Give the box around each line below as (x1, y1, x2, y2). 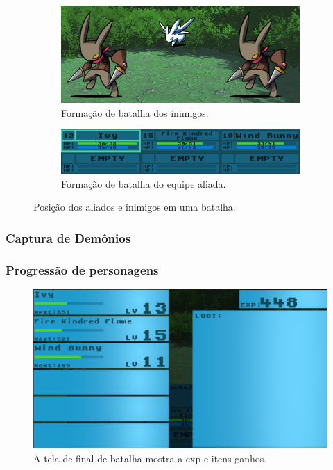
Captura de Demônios (6, 229, 131, 246)
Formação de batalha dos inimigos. (61, 105, 209, 120)
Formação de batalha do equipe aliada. (61, 176, 226, 191)
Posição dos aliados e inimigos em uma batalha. (33, 200, 236, 214)
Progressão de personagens (6, 261, 159, 278)
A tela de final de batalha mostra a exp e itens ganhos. (33, 451, 267, 465)
